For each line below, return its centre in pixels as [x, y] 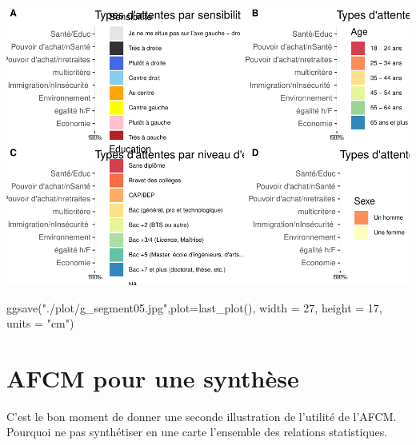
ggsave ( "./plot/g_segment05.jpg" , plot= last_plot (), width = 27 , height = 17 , [194, 307]
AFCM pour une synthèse [153, 377]
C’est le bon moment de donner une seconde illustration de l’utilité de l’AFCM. [202, 416]
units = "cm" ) [40, 323]
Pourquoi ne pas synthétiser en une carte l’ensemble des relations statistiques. [197, 432]
